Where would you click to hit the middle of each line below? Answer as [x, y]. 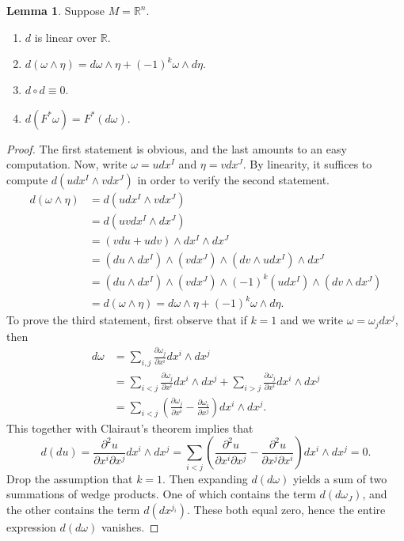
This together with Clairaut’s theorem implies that [130, 428]
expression [31, 526]
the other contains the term [73, 509]
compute [27, 179]
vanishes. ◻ [130, 526]
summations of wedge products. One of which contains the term [161, 494]
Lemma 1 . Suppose [55, 10]
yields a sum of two [340, 478]
